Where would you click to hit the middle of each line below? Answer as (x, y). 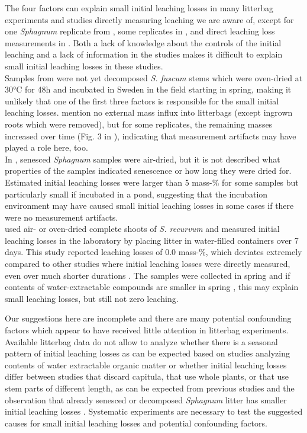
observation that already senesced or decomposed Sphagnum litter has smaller (146, 399)
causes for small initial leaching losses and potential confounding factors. (136, 423)
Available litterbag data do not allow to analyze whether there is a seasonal (141, 341)
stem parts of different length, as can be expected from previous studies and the (150, 388)
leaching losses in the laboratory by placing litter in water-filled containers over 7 (152, 240)
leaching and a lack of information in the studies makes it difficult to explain (144, 54)
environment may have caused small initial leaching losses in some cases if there (149, 206)
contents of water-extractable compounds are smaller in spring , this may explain (152, 287)
